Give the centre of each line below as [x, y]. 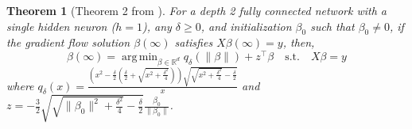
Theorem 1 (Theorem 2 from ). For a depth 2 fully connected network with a [196, 10]
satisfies [194, 42]
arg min [140, 57]
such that [332, 26]
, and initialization [246, 26]
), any [157, 26]
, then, [299, 42]
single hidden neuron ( [61, 26]
